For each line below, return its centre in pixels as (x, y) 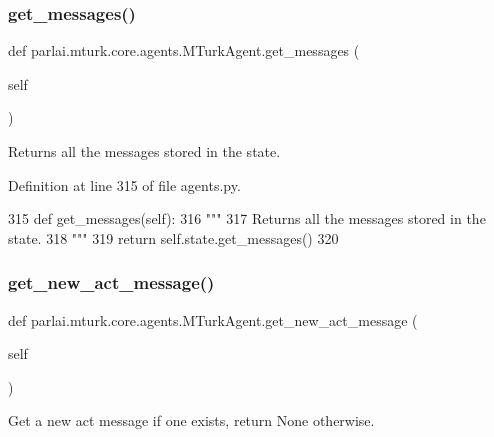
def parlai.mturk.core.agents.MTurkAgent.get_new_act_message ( (213, 319)
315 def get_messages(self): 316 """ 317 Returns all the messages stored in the (247, 218)
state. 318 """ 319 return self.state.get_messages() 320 (173, 237)
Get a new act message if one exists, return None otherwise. (191, 420)
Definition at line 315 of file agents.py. (124, 184)
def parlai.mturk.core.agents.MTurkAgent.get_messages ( (184, 50)
